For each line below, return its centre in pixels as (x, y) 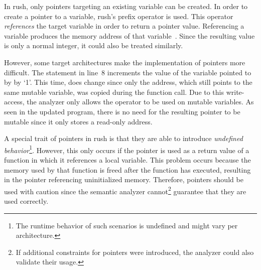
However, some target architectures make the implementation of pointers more (125, 62)
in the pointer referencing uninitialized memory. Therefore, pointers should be (124, 179)
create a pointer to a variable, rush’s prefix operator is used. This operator (119, 16)
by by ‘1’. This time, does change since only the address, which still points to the (128, 82)
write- (235, 92)
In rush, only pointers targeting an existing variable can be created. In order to (126, 6)
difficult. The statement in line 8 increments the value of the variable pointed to (128, 72)
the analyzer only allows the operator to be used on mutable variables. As (140, 102)
